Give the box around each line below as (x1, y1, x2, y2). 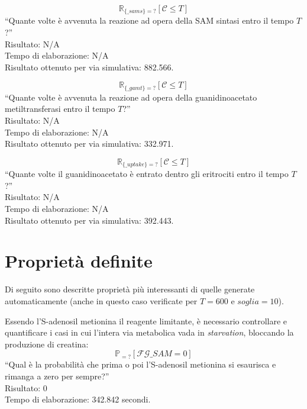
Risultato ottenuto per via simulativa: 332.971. (5, 137, 174, 150)
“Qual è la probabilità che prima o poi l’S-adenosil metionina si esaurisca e (5, 358, 276, 371)
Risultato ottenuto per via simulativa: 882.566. (5, 60, 174, 73)
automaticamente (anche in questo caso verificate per (5, 294, 198, 307)
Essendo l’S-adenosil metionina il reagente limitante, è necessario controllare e (5, 314, 287, 327)
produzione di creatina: (5, 337, 89, 350)
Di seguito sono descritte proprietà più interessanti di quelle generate (5, 283, 255, 295)
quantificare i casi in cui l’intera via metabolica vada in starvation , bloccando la (5, 326, 294, 339)
